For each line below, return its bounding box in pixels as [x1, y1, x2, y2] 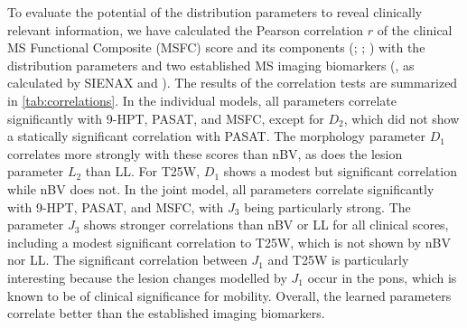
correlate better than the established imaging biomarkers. [7, 304, 325, 323]
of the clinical [377, 20, 453, 39]
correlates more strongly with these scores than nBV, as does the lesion [7, 144, 403, 163]
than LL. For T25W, [85, 162, 201, 181]
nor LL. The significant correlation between [7, 250, 248, 269]
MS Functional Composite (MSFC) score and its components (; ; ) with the [7, 38, 425, 57]
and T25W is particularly [267, 250, 409, 269]
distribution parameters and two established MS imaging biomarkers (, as [7, 55, 415, 74]
